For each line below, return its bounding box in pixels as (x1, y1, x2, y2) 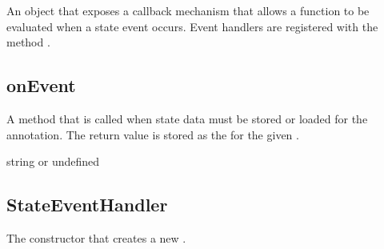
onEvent (6, 73, 76, 98)
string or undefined (6, 153, 100, 170)
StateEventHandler (6, 192, 168, 217)
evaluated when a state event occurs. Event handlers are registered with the (6, 18, 378, 34)
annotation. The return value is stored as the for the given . (6, 126, 299, 143)
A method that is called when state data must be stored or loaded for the (6, 110, 368, 127)
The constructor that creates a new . (6, 229, 186, 246)
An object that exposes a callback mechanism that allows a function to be (6, 2, 370, 18)
